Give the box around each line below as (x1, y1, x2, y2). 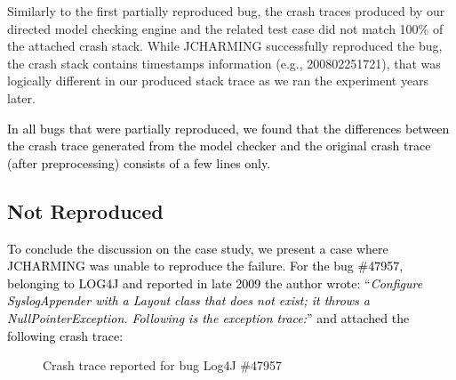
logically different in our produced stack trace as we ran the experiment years (7, 71, 429, 90)
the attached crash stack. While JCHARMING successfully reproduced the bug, (7, 36, 443, 55)
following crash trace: (7, 326, 124, 344)
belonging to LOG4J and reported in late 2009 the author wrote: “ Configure (7, 273, 423, 292)
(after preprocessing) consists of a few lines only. (7, 153, 271, 172)
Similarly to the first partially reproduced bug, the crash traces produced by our (7, 2, 445, 20)
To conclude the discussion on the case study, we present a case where (7, 239, 388, 257)
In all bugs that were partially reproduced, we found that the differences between (7, 118, 450, 137)
